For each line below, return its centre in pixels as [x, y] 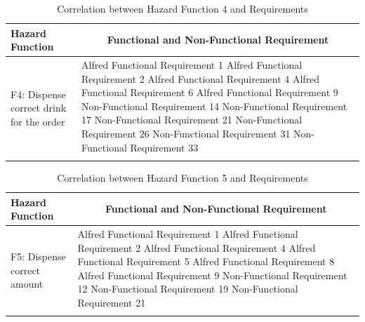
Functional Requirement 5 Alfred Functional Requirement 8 [206, 261]
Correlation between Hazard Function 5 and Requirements [182, 177]
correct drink [39, 108]
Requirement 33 [164, 147]
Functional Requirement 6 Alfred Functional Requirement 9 [210, 92]
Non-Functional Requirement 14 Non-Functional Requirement [214, 106]
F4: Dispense [38, 94]
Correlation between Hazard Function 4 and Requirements [182, 8]
